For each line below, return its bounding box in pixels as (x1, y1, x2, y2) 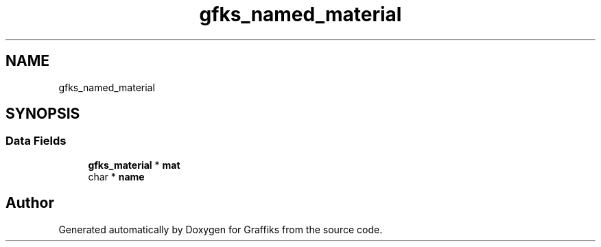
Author (5, 194, 54, 212)
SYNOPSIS (5, 105, 80, 123)
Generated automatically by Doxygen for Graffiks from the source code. (58, 223, 383, 235)
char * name (88, 170, 145, 183)
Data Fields (5, 134, 67, 148)
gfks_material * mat (88, 158, 180, 171)
